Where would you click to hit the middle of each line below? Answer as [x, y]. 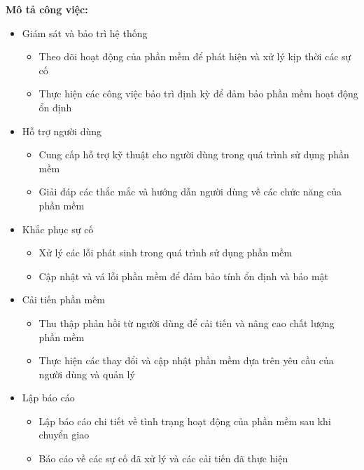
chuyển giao [64, 435]
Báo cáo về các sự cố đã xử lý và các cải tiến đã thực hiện [163, 458]
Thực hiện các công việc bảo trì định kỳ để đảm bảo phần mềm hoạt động [198, 94]
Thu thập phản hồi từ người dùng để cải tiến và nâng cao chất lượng [187, 323]
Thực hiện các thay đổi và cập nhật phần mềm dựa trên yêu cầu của [186, 360]
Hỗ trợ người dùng [62, 131]
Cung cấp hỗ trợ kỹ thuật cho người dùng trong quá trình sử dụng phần [194, 154]
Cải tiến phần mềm [64, 299]
